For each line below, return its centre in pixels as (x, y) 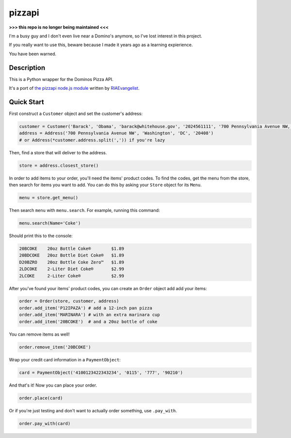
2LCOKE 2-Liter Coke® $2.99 (72, 276)
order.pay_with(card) (45, 423)
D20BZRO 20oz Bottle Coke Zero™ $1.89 (72, 262)
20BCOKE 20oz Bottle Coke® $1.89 (72, 248)
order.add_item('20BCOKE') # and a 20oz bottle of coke (88, 322)
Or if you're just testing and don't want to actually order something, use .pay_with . (93, 410)
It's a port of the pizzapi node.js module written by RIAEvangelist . (74, 88)
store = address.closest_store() (59, 165)
